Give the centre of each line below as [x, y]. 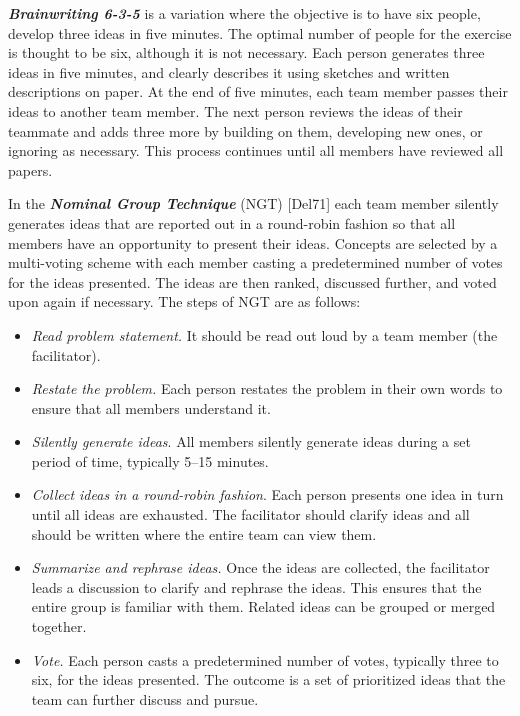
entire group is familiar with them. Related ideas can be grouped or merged [263, 606]
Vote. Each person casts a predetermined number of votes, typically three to [265, 659]
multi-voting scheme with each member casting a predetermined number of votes [255, 262]
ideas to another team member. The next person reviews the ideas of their [235, 110]
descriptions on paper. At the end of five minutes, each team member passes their [258, 91]
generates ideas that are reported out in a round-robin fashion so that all [232, 222]
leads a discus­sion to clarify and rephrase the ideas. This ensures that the [256, 586]
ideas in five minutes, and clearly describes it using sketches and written [229, 71]
